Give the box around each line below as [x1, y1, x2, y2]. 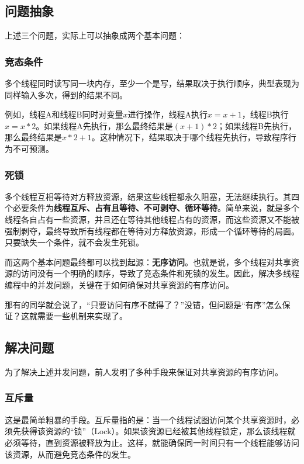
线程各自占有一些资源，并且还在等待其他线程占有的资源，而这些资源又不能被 [5, 213, 299, 225]
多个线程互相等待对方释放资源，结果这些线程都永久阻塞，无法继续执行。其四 [5, 190, 299, 202]
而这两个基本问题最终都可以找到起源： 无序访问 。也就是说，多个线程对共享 [5, 255, 291, 268]
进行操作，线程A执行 [127, 108, 208, 120]
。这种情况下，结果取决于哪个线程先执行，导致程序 [91, 131, 288, 143]
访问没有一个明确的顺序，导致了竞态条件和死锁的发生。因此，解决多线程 [20, 267, 299, 279]
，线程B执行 [241, 108, 289, 120]
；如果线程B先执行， [217, 119, 297, 131]
